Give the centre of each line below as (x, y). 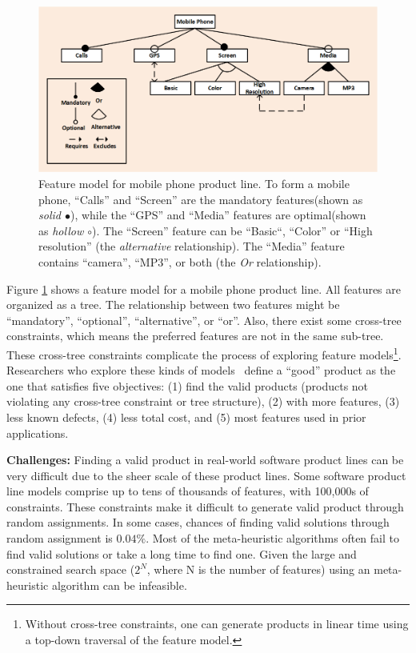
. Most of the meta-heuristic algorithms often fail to (272, 538)
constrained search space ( (71, 569)
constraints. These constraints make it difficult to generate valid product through (205, 506)
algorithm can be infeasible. (119, 585)
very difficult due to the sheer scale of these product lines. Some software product (206, 475)
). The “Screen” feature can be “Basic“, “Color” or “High (232, 230)
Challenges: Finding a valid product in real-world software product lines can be (205, 460)
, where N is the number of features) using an (258, 569)
